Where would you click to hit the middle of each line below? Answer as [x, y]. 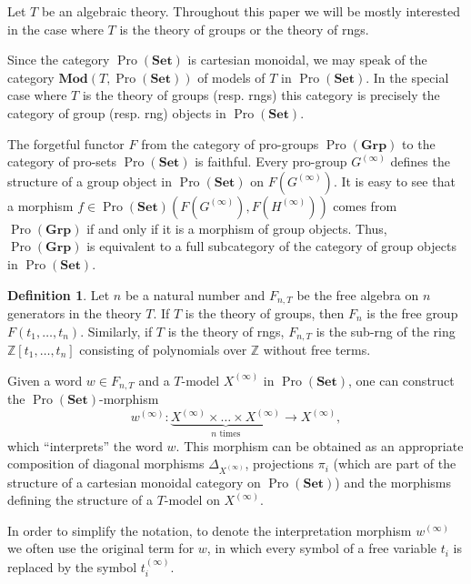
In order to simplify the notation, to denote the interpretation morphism [210, 530]
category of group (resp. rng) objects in [117, 112]
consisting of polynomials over [163, 350]
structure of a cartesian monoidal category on [134, 482]
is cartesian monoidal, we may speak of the [307, 60]
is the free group [412, 312]
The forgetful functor [66, 143]
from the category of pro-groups [230, 143]
